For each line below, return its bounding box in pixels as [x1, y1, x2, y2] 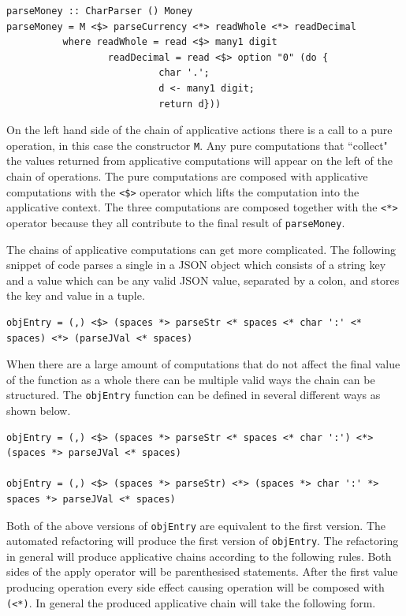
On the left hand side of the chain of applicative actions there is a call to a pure [6, 121, 393, 138]
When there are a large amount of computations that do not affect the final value [6, 356, 400, 372]
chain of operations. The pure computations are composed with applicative [6, 168, 368, 184]
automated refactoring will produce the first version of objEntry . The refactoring [6, 532, 399, 549]
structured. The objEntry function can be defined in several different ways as [6, 386, 381, 403]
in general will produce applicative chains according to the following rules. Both [6, 547, 392, 564]
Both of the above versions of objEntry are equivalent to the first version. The [6, 517, 386, 533]
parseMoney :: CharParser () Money [6, 6, 193, 17]
